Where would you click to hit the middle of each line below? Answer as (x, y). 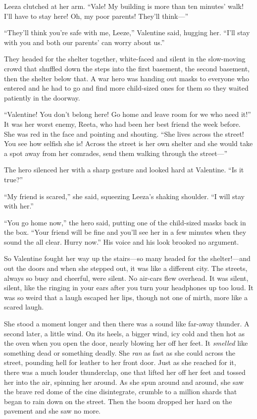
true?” (14, 179)
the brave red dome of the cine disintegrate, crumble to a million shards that (121, 392)
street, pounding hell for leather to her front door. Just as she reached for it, (120, 362)
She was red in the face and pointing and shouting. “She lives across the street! (124, 133)
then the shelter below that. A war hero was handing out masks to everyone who (127, 78)
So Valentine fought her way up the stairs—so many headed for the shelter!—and (127, 258)
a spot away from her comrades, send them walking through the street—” (116, 153)
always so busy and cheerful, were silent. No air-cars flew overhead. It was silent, (126, 278)
